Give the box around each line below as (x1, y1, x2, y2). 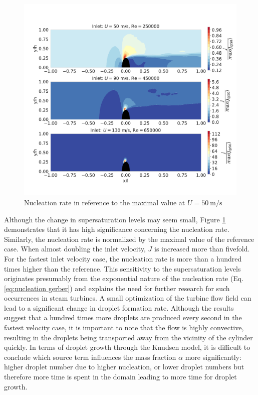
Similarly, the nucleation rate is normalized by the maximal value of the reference (4, 233, 254, 244)
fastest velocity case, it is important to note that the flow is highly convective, (4, 322, 244, 333)
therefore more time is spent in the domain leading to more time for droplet (4, 371, 237, 382)
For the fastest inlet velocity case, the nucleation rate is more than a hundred (4, 253, 242, 264)
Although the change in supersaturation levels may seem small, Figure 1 (4, 214, 226, 224)
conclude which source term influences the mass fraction (4, 351, 176, 362)
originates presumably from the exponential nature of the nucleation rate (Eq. (4, 273, 244, 284)
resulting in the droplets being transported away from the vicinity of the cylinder (4, 332, 253, 342)
